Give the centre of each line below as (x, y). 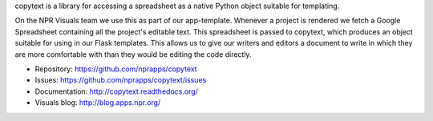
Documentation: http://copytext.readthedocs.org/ (116, 91)
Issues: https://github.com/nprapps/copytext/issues (121, 80)
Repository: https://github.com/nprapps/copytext (116, 69)
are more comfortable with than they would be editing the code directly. (133, 54)
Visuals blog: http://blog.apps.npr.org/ (98, 103)
